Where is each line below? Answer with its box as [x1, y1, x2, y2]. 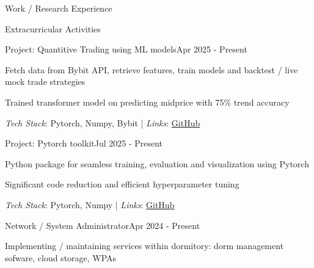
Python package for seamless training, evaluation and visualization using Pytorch [5, 157, 309, 170]
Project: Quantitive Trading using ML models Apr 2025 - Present [5, 43, 247, 56]
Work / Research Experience [5, 2, 112, 14]
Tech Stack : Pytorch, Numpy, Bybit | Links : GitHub [5, 116, 200, 129]
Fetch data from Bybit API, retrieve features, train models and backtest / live [5, 63, 298, 76]
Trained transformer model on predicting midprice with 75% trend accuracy [5, 95, 290, 108]
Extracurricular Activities [5, 22, 101, 35]
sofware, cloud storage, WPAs [5, 251, 117, 264]
